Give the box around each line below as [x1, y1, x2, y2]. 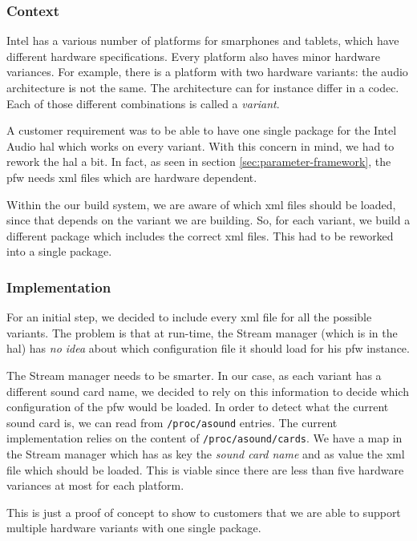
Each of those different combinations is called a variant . [6, 95, 280, 111]
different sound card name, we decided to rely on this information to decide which [6, 382, 409, 399]
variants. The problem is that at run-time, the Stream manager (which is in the [6, 324, 398, 341]
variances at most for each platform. [6, 477, 184, 494]
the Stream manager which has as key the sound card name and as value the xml [6, 446, 405, 462]
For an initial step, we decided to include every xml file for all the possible [6, 309, 372, 325]
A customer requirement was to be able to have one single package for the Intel [6, 122, 397, 139]
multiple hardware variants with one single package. [6, 519, 261, 536]
